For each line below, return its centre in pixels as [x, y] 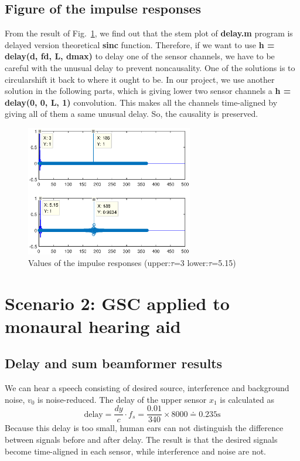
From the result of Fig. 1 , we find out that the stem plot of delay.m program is [149, 33]
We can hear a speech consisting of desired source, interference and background [147, 388]
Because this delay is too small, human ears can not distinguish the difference [144, 428]
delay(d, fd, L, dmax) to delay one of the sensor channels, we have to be [140, 56]
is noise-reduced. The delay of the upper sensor [122, 399]
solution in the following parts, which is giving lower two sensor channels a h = [148, 91]
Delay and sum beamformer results [114, 363]
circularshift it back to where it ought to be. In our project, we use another [140, 79]
